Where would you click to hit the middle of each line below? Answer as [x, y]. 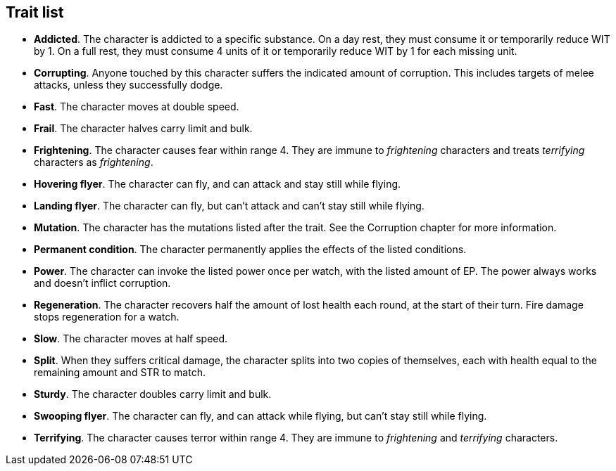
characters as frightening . [94, 162]
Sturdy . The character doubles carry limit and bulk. [153, 394]
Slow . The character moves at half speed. [131, 339]
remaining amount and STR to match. [120, 373]
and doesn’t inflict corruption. [102, 283]
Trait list [35, 12]
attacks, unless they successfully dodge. [128, 85]
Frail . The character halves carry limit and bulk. [143, 129]
